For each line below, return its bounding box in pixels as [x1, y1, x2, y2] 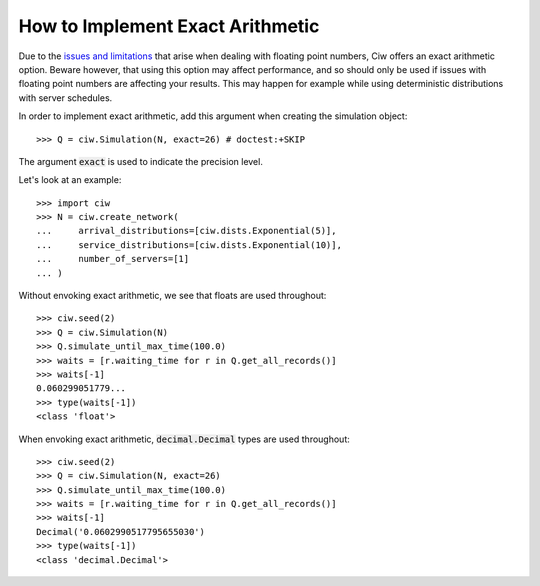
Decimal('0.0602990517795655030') [36, 526, 205, 537]
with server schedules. [18, 91, 113, 104]
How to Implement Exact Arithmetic [18, 15, 320, 37]
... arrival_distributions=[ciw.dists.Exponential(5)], [36, 225, 337, 237]
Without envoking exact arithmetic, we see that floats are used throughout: [18, 290, 327, 302]
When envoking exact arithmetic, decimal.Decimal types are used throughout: [18, 433, 350, 445]
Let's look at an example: [18, 174, 122, 186]
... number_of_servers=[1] [36, 253, 190, 265]
